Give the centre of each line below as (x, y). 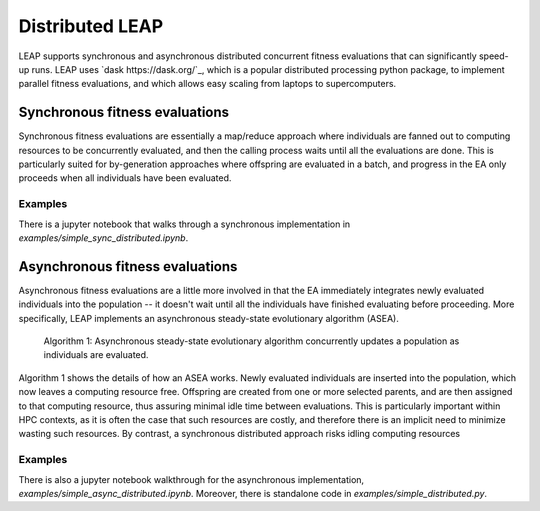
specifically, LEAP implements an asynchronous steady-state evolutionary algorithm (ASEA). (208, 318)
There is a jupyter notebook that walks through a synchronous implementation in (184, 224)
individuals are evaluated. (96, 355)
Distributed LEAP (91, 26)
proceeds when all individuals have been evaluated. (125, 178)
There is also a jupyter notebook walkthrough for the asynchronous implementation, (191, 479)
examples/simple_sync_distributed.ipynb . (103, 237)
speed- (493, 56)
